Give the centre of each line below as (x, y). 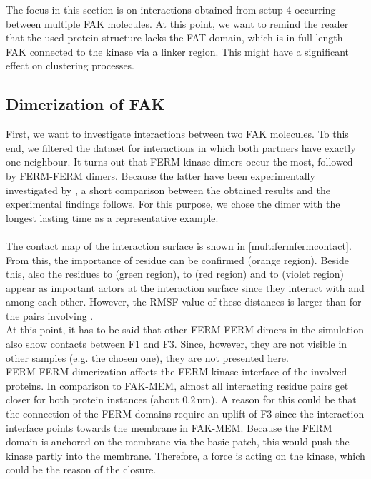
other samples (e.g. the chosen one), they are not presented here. (147, 357)
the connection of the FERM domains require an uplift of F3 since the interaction (185, 414)
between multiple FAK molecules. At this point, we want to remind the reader (177, 23)
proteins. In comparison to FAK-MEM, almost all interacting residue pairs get (177, 385)
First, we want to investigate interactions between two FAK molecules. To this (177, 134)
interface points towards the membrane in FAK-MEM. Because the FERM (169, 427)
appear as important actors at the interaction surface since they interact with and (185, 287)
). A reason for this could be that (284, 399)
